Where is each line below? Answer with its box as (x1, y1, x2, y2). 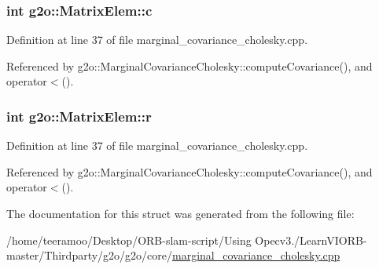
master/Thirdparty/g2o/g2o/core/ (6, 247, 173, 264)
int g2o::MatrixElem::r (6, 106, 152, 125)
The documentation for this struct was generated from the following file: (6, 205, 355, 221)
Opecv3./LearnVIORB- (255, 231, 367, 248)
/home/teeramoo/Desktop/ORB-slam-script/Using (6, 231, 252, 248)
